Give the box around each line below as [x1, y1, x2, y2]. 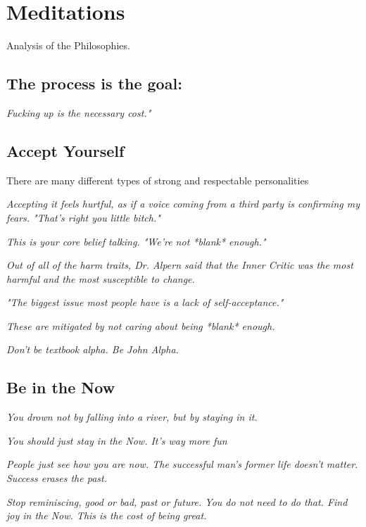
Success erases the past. [6, 471, 107, 485]
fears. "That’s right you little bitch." [6, 210, 160, 224]
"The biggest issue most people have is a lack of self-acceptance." [6, 295, 284, 310]
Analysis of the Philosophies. [6, 38, 130, 53]
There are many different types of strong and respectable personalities [6, 172, 309, 187]
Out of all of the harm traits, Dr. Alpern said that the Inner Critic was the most [6, 258, 353, 272]
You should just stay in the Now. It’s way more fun [6, 433, 227, 447]
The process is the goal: [6, 72, 182, 94]
